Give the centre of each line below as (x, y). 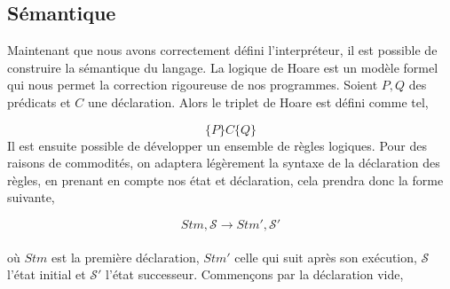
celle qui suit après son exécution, (326, 257)
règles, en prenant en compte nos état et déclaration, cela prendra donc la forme (225, 180)
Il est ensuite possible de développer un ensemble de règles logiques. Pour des (217, 145)
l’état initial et (47, 274)
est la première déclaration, (126, 257)
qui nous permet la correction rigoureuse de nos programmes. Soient (193, 85)
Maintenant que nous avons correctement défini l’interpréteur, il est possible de (222, 50)
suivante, (31, 197)
